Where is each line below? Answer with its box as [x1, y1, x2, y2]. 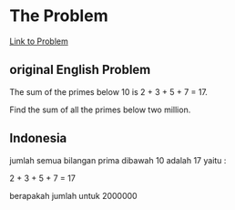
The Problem [9, 5, 108, 26]
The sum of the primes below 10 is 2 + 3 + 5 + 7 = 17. [9, 86, 208, 97]
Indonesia [9, 131, 67, 146]
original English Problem [9, 62, 151, 78]
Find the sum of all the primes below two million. [9, 104, 191, 115]
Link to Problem [9, 36, 68, 47]
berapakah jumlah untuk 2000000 [9, 190, 138, 201]
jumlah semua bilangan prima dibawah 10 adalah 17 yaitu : [9, 154, 227, 165]
